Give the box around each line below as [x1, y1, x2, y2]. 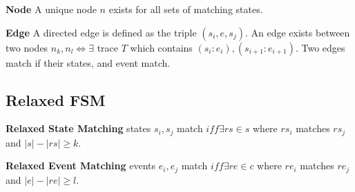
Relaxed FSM [6, 89, 106, 110]
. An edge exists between [244, 25, 350, 39]
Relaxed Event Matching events [6, 158, 156, 173]
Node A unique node [6, 2, 97, 16]
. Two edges [295, 40, 345, 54]
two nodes [6, 40, 48, 54]
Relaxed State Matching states [6, 121, 151, 136]
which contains [130, 40, 193, 54]
